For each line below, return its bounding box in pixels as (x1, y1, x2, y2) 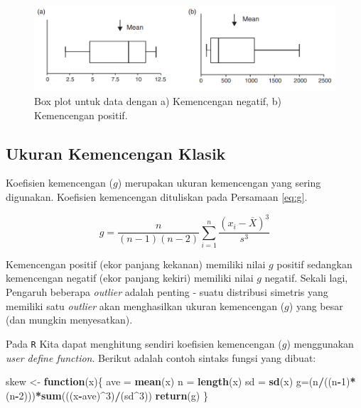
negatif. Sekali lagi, (264, 270, 348, 285)
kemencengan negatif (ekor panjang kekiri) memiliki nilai (6, 270, 254, 285)
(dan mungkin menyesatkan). (6, 312, 133, 327)
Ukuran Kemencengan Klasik (6, 142, 226, 164)
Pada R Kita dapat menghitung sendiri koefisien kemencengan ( (6, 336, 282, 351)
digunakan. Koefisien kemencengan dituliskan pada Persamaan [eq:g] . (6, 189, 308, 204)
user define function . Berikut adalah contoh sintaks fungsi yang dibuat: (6, 350, 316, 365)
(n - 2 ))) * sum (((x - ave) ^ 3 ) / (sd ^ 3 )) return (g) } (6, 387, 208, 402)
